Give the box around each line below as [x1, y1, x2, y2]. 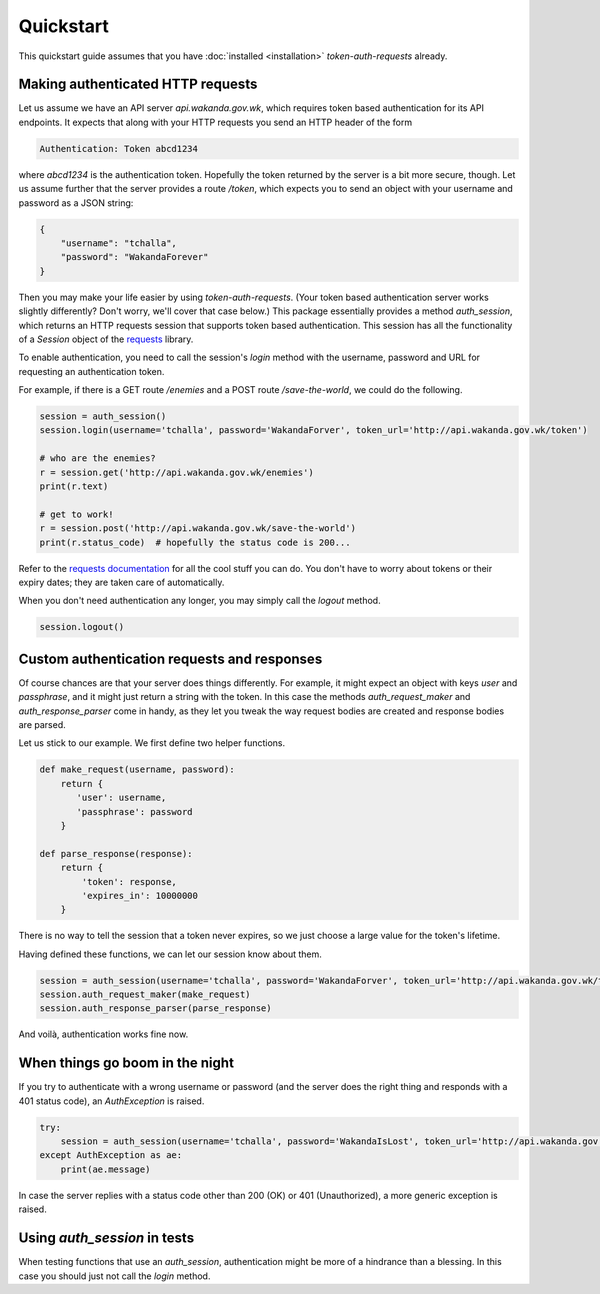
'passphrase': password [76, 806, 194, 817]
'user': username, [76, 792, 167, 804]
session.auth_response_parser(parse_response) [39, 1003, 272, 1014]
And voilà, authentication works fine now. [18, 1028, 189, 1040]
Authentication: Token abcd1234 [39, 143, 199, 154]
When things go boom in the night [18, 1055, 235, 1072]
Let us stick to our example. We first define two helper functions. [18, 737, 286, 749]
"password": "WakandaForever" [60, 251, 209, 263]
